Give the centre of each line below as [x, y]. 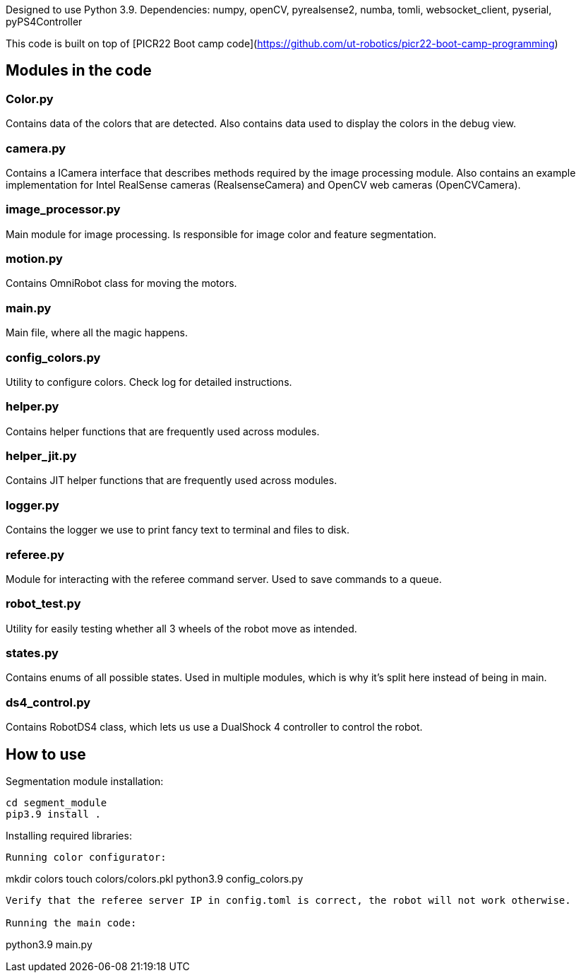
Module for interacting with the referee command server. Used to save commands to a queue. [224, 579]
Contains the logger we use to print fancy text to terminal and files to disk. [178, 530]
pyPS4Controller [44, 22]
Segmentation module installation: [85, 782]
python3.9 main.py [49, 945]
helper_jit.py [41, 456]
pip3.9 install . [53, 814]
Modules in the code [79, 71]
